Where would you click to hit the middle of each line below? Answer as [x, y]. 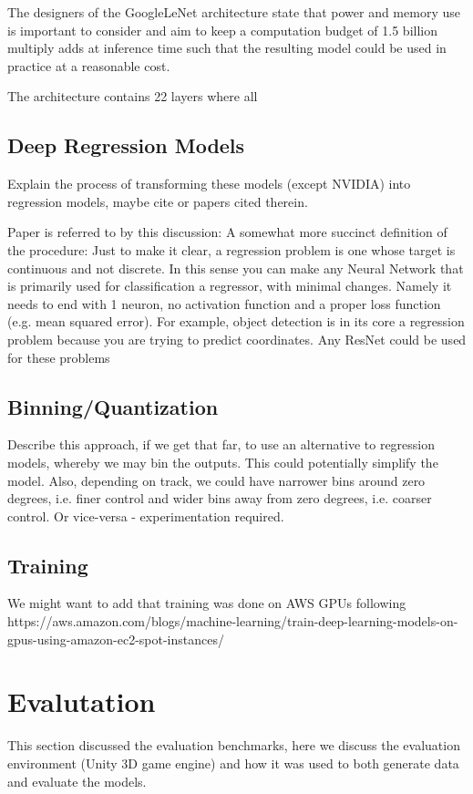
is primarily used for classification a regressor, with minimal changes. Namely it [230, 286]
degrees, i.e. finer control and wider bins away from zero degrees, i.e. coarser [220, 498]
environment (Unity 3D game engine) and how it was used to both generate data [233, 763]
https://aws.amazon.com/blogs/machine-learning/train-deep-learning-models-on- [233, 621]
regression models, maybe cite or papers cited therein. [158, 201]
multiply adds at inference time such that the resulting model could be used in [227, 48]
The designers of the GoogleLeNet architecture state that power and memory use [234, 12]
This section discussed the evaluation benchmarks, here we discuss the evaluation [234, 745]
